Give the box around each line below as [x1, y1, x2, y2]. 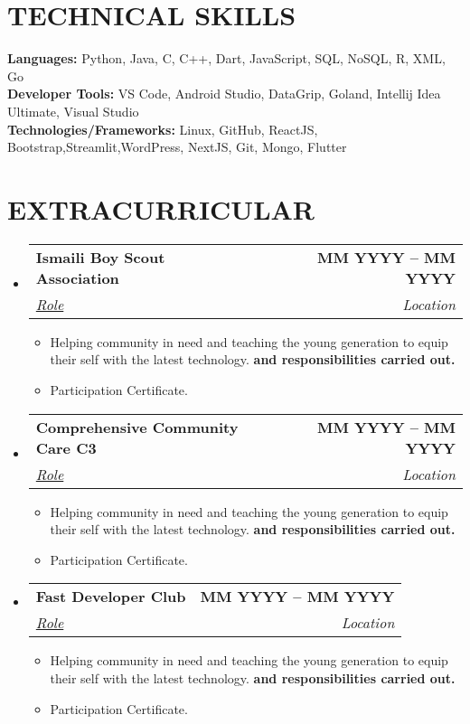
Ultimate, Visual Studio [7, 101, 139, 120]
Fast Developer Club [35, 586, 186, 607]
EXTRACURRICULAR [7, 190, 315, 227]
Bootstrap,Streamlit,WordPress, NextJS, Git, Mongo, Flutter [7, 137, 347, 156]
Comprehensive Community [35, 416, 239, 437]
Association [35, 267, 119, 288]
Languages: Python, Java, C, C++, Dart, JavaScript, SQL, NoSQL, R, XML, [7, 49, 446, 68]
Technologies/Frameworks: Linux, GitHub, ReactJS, [7, 119, 318, 138]
